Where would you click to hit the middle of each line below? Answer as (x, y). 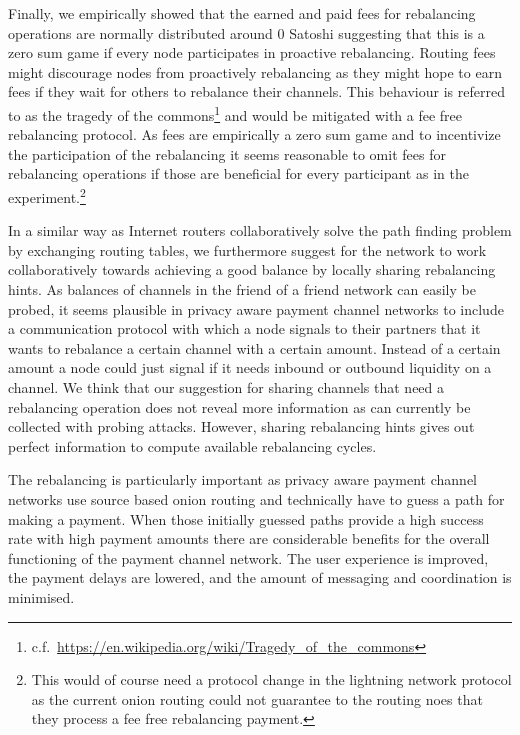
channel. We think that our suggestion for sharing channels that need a (226, 387)
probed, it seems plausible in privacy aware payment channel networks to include (256, 308)
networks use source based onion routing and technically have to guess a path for (256, 498)
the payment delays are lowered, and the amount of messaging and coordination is (260, 577)
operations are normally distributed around (140, 32)
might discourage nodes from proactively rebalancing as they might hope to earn (255, 71)
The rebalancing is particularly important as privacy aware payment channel (243, 479)
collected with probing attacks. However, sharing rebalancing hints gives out (241, 426)
